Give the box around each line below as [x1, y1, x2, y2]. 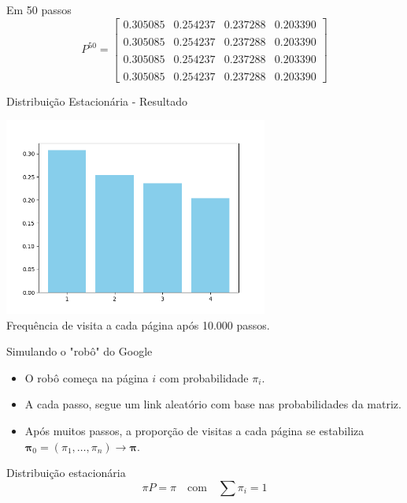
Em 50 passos [6, 2, 72, 17]
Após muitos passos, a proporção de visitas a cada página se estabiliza [24, 423, 364, 439]
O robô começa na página [24, 369, 149, 386]
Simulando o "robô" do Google [6, 343, 153, 360]
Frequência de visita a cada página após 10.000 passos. [6, 316, 270, 333]
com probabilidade [159, 369, 249, 386]
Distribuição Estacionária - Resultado [6, 92, 187, 109]
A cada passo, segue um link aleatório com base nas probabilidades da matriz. [24, 396, 401, 412]
